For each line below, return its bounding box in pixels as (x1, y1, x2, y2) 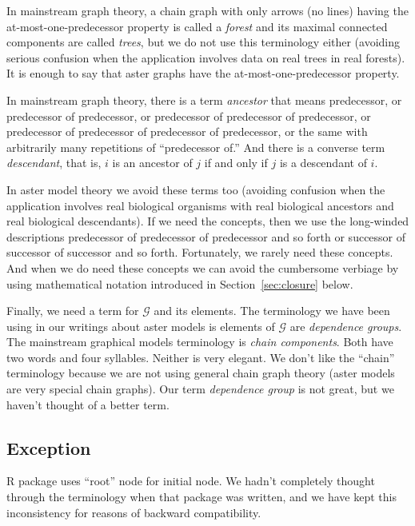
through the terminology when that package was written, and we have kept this (6, 488, 397, 505)
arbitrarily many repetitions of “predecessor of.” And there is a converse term (6, 138, 385, 155)
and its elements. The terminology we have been (154, 302, 390, 319)
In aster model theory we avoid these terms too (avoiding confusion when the (6, 181, 385, 197)
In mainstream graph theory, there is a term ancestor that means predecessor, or (6, 91, 402, 108)
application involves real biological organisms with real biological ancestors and (6, 197, 394, 213)
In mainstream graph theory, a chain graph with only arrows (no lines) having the (6, 2, 409, 18)
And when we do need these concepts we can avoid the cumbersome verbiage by (6, 259, 399, 276)
